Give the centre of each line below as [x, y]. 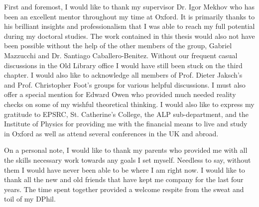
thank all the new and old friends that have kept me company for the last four [124, 179]
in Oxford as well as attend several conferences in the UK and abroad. [111, 133]
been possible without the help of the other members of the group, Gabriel [118, 46]
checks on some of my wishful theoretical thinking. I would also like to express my [129, 104]
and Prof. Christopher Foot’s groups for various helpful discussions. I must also [125, 84]
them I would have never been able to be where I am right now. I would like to [125, 169]
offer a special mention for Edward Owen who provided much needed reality [120, 94]
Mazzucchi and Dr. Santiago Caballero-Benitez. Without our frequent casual [121, 55]
